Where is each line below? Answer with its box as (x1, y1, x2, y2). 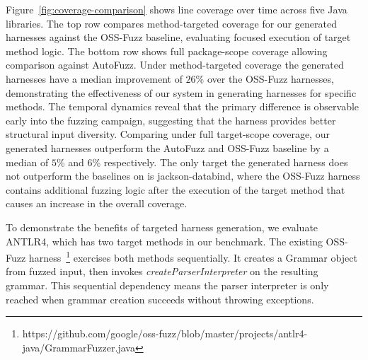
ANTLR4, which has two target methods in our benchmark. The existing (6, 233, 323, 248)
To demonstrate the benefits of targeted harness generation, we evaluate (6, 219, 318, 234)
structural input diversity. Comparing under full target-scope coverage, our (6, 127, 330, 141)
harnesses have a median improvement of (6, 71, 183, 86)
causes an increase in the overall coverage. (6, 196, 188, 211)
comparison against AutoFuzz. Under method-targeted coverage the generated (6, 57, 344, 72)
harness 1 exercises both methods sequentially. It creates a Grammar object (28, 248, 357, 265)
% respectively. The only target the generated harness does (92, 154, 348, 169)
